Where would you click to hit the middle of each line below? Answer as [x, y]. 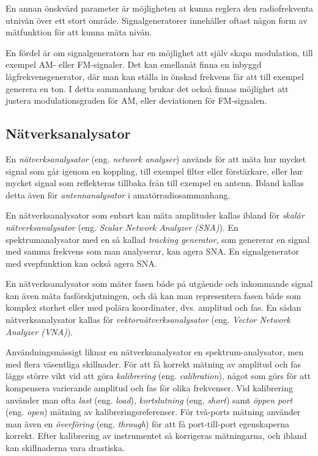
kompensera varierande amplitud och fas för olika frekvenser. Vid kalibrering [149, 388]
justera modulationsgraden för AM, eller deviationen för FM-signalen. [136, 100]
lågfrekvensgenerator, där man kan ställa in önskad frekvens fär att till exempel [155, 76]
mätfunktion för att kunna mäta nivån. [79, 32]
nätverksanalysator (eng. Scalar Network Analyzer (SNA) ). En [122, 227]
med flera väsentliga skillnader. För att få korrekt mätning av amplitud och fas [153, 364]
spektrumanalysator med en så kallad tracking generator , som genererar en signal [158, 239]
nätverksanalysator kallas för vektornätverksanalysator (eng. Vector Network [148, 320]
